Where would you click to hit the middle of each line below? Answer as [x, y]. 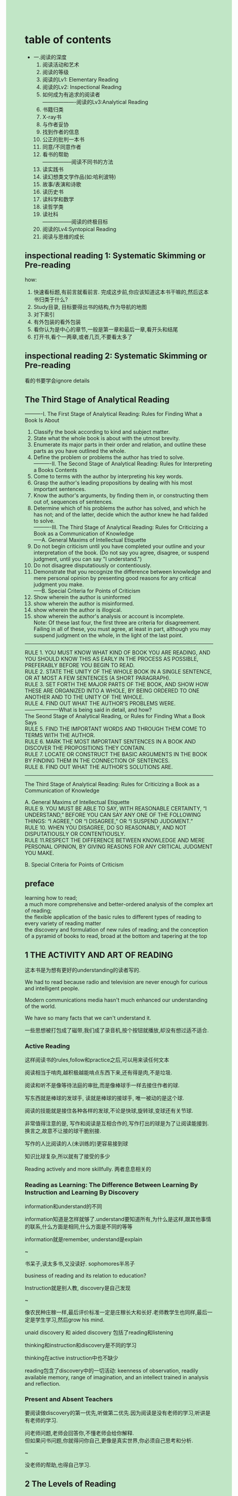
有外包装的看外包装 [57, 322]
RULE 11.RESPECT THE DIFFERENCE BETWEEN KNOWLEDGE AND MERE [115, 840]
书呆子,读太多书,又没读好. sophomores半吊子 [80, 1263]
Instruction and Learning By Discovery [82, 1193]
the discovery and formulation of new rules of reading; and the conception [116, 930]
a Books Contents [55, 470]
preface [39, 884]
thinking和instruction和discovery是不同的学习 [81, 1345]
